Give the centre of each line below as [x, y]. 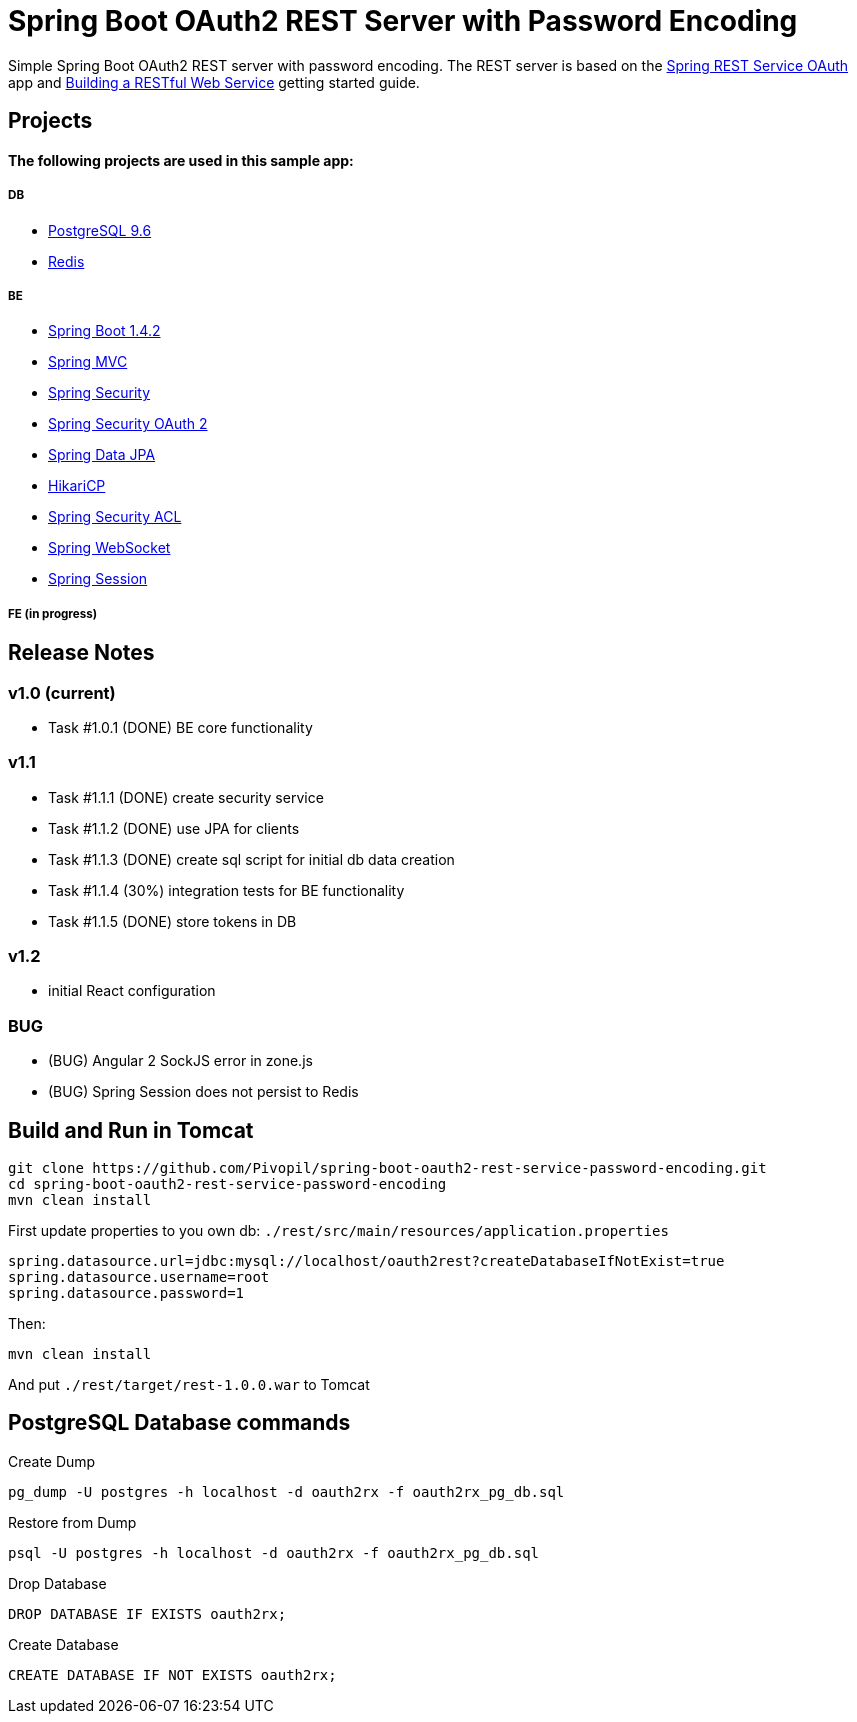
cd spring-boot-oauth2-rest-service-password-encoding [227, 1184]
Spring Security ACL [115, 517]
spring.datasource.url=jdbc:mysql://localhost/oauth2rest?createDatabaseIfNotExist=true [366, 1261]
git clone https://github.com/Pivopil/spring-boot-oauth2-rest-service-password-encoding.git [387, 1168]
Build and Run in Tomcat [131, 1130]
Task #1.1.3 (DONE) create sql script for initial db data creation [251, 859]
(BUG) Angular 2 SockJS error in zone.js [180, 1061]
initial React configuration [132, 991]
